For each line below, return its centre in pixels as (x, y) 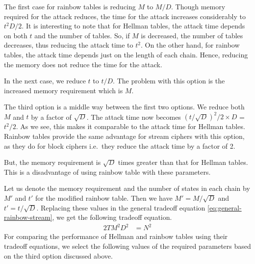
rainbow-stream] (28, 217)
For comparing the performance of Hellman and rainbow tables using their (116, 236)
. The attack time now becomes (134, 117)
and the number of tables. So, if (82, 35)
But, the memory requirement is (52, 162)
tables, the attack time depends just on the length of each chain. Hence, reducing (126, 54)
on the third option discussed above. (58, 255)
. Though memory (198, 6)
